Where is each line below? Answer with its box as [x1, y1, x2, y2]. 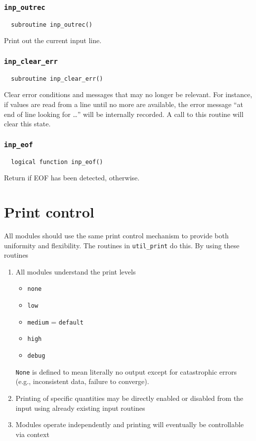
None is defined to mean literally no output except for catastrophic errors [15, 366, 237, 377]
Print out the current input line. [4, 35, 102, 46]
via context [15, 429, 49, 439]
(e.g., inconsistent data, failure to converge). [15, 376, 149, 386]
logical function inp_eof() [11, 158, 103, 165]
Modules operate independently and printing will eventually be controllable [15, 419, 244, 430]
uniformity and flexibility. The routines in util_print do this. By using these [4, 240, 240, 250]
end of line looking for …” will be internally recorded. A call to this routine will [4, 109, 244, 119]
